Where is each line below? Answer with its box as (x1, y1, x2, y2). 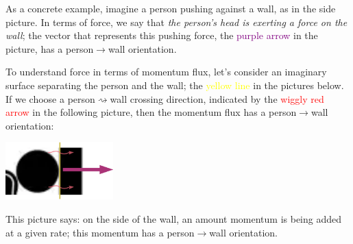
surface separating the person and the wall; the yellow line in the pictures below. (5, 77, 344, 92)
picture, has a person (5, 41, 94, 56)
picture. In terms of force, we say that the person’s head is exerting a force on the (5, 14, 348, 29)
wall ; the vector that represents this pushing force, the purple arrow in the (5, 28, 318, 42)
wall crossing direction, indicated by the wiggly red (110, 91, 324, 106)
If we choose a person (5, 91, 95, 106)
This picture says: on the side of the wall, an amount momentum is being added (5, 211, 342, 225)
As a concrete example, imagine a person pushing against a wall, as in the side (5, 1, 336, 15)
